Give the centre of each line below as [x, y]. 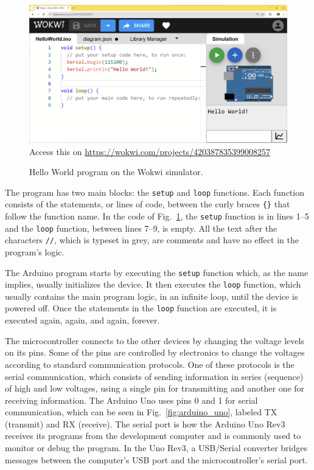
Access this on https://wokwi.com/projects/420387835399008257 [150, 151]
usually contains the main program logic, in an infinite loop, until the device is [152, 296]
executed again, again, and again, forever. [82, 320]
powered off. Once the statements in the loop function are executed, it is [141, 308]
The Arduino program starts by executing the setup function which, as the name [157, 272]
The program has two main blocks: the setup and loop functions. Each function [155, 192]
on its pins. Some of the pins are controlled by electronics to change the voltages [155, 352]
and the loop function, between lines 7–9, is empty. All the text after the [141, 228]
